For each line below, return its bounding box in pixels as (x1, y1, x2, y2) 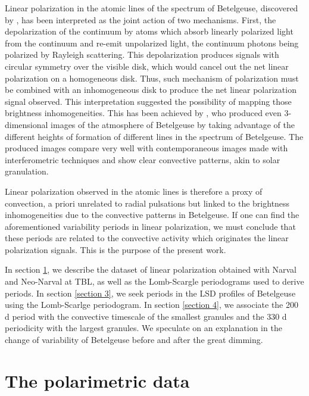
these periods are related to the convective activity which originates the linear (5, 232, 289, 244)
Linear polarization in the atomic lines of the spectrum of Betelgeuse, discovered (5, 2, 298, 14)
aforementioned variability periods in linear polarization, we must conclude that (5, 220, 296, 232)
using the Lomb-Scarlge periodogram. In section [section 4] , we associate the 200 (5, 298, 299, 311)
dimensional (5, 118, 48, 130)
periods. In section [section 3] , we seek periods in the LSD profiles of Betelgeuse (5, 286, 296, 299)
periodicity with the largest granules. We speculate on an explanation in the (5, 322, 282, 334)
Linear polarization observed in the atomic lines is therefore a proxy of (5, 185, 263, 197)
